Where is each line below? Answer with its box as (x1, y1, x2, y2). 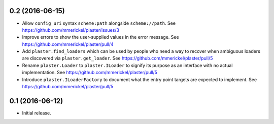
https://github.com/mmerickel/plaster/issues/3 (22, 27, 119, 33)
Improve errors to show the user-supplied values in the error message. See (22, 34, 180, 40)
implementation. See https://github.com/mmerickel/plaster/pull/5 (22, 70, 157, 76)
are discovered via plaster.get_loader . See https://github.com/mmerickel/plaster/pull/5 (22, 55, 213, 61)
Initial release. (22, 110, 51, 116)
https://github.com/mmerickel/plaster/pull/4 (22, 41, 114, 47)
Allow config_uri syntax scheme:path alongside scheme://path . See (22, 20, 176, 26)
